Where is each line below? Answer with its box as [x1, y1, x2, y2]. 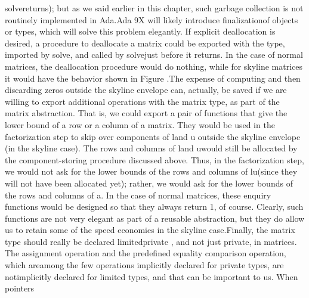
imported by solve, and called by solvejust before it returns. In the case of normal [5, 48, 303, 61]
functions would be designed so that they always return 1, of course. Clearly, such [5, 200, 304, 213]
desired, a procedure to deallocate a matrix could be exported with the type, [5, 36, 285, 49]
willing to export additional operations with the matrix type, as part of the [5, 95, 280, 107]
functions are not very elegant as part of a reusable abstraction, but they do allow [5, 212, 305, 224]
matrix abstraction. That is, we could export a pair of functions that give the [5, 107, 288, 119]
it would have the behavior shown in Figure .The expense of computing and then [5, 72, 301, 84]
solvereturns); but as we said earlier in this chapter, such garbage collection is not [5, 2, 304, 14]
